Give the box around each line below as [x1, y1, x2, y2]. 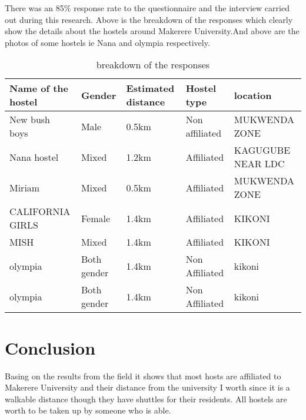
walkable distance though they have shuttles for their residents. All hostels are [5, 392, 287, 405]
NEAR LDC [234, 157, 285, 171]
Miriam [9, 180, 40, 194]
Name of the [9, 81, 68, 95]
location [234, 88, 272, 102]
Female [81, 211, 111, 225]
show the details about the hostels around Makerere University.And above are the [5, 25, 300, 37]
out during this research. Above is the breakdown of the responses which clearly [5, 13, 293, 25]
